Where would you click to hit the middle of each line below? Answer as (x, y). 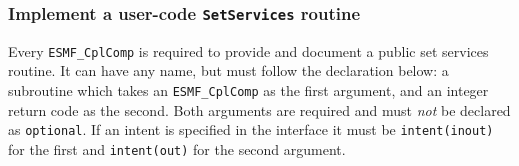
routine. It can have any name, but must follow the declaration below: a (228, 70)
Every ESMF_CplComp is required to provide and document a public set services (248, 50)
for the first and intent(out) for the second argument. (177, 148)
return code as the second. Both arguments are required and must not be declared (259, 109)
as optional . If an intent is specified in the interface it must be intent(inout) (251, 129)
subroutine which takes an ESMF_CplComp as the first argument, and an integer (248, 90)
